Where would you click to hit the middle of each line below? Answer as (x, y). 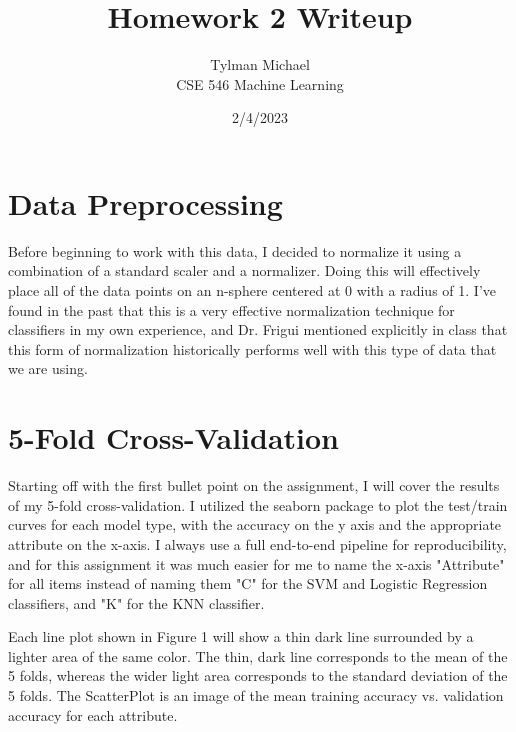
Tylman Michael (260, 64)
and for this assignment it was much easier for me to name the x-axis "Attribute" (256, 563)
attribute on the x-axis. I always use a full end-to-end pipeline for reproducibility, (257, 543)
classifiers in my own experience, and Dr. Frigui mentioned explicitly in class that (258, 329)
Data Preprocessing (145, 202)
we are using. (48, 368)
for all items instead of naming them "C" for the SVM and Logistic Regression (248, 583)
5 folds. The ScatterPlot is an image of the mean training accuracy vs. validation (256, 695)
